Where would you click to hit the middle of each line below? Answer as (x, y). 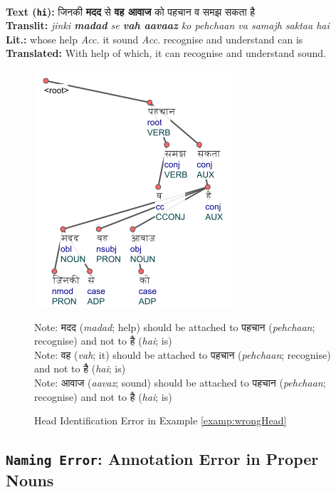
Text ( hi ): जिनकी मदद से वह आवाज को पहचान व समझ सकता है (131, 11)
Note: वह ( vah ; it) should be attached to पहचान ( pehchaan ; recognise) (183, 354)
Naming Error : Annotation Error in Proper (162, 459)
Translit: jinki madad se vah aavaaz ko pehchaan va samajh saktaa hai (168, 25)
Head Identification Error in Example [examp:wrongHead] (161, 420)
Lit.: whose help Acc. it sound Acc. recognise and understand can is (154, 39)
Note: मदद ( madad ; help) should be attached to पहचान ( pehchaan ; (175, 326)
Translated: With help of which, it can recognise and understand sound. (166, 53)
